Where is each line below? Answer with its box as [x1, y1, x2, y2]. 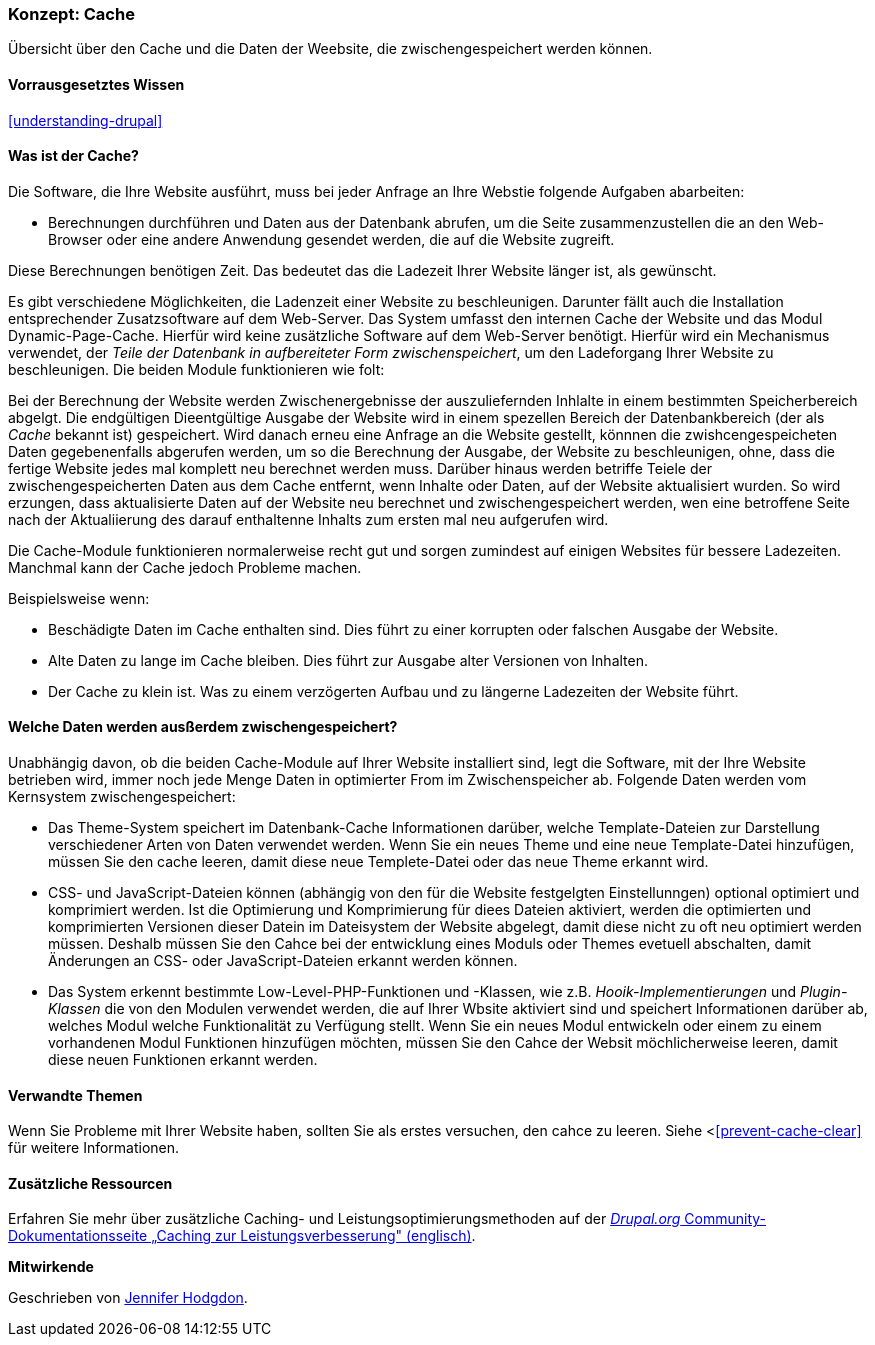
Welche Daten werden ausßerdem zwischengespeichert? [8, 718, 398, 736]
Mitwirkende [8, 1258, 94, 1276]
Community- [684, 1210, 767, 1228]
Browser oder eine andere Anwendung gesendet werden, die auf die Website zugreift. [48, 230, 615, 248]
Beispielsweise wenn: [8, 589, 150, 607]
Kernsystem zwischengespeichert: [8, 788, 236, 806]
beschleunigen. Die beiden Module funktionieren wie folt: [8, 360, 385, 378]
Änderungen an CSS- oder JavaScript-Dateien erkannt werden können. [48, 952, 518, 970]
